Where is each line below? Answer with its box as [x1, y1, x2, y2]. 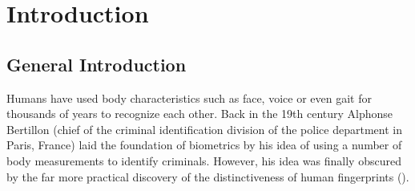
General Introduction [6, 51, 187, 76]
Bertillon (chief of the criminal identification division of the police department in [6, 120, 402, 137]
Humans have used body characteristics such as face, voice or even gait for [6, 89, 372, 106]
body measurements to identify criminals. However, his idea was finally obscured [6, 152, 401, 169]
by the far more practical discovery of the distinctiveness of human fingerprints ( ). [6, 168, 409, 185]
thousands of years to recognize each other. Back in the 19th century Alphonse [6, 105, 393, 122]
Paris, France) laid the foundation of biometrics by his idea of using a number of [6, 136, 402, 153]
